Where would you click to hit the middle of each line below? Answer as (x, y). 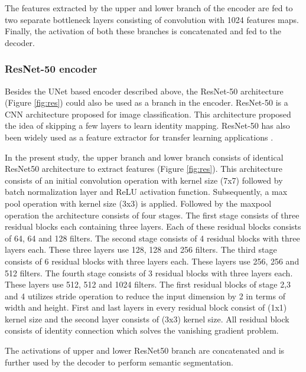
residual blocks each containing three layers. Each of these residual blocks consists (153, 226)
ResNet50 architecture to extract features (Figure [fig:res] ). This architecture (144, 169)
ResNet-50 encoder (51, 69)
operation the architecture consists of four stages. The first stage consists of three (152, 215)
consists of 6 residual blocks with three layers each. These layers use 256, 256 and (152, 261)
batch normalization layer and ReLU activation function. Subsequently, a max (146, 192)
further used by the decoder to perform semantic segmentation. (119, 362)
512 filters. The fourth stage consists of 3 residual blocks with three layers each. (149, 273)
